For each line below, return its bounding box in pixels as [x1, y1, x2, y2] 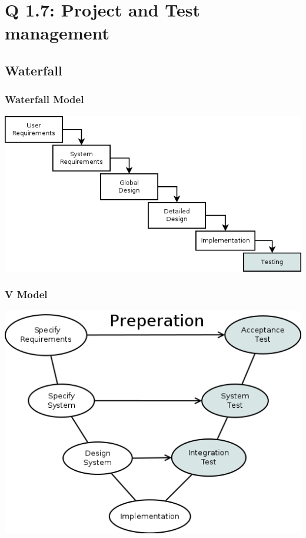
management [5, 21, 109, 45]
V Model [5, 287, 48, 302]
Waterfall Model [5, 92, 84, 107]
